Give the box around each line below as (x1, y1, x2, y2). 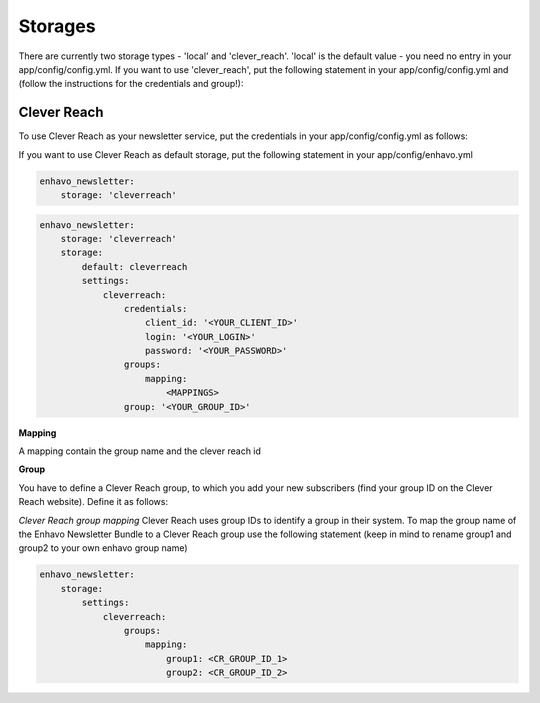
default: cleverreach (81, 261, 188, 272)
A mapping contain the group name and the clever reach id (18, 445, 262, 457)
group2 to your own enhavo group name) (18, 542, 189, 554)
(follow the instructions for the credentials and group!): (18, 78, 244, 90)
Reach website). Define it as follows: (18, 496, 169, 508)
